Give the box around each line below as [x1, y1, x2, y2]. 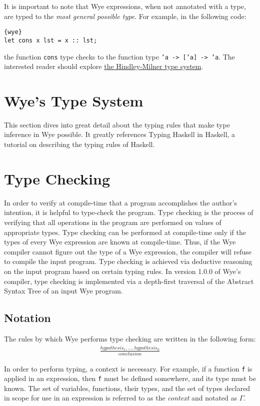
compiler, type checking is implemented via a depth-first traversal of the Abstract [4, 275, 254, 286]
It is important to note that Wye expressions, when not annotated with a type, [4, 1, 246, 11]
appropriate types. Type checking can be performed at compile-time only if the [4, 226, 246, 237]
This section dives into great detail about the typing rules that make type [4, 119, 230, 129]
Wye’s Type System [4, 90, 143, 110]
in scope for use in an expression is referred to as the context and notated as [4, 392, 237, 403]
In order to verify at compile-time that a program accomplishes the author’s [4, 197, 237, 207]
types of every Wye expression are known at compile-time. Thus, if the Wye [4, 236, 236, 247]
